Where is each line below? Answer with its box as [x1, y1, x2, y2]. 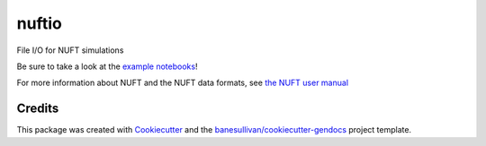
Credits [16, 101, 59, 116]
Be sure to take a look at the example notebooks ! [16, 61, 198, 72]
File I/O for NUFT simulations [16, 45, 124, 56]
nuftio [16, 13, 62, 33]
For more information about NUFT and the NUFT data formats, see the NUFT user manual [16, 77, 349, 89]
